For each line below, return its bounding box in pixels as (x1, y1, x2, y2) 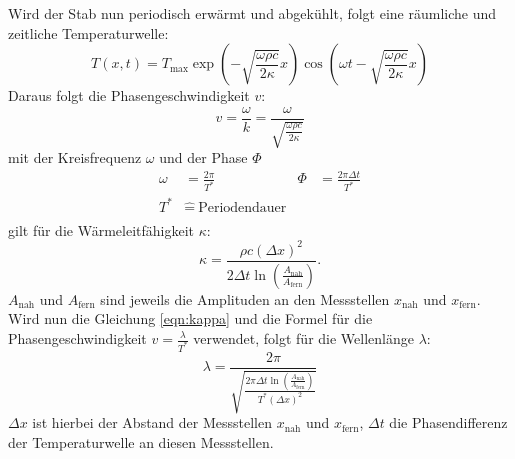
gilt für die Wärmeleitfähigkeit (8, 219, 194, 240)
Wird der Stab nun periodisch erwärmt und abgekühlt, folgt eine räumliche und (8, 3, 497, 23)
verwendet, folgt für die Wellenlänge (193, 328, 414, 348)
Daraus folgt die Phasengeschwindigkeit (8, 85, 250, 106)
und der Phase (159, 147, 248, 168)
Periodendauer (198, 200, 287, 215)
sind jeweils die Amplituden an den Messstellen (100, 288, 390, 309)
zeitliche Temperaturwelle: (8, 22, 169, 43)
